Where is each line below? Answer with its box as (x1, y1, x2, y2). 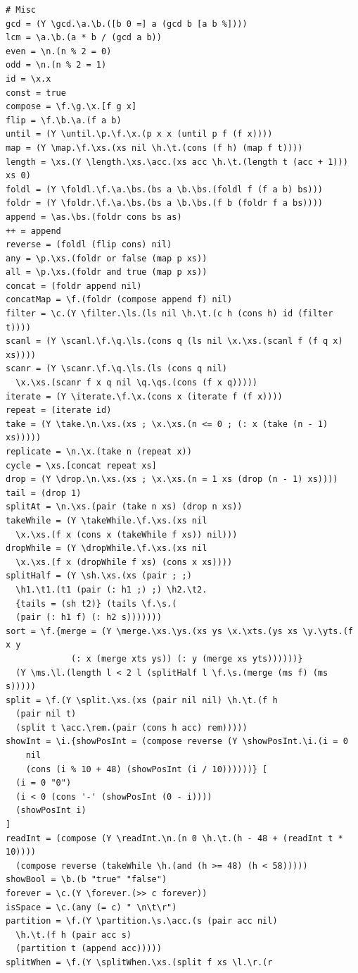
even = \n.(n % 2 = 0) (6, 46, 112, 56)
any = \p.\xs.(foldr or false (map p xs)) (6, 253, 207, 264)
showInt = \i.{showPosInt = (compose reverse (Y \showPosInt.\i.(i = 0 (6, 736, 348, 747)
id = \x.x (6, 73, 51, 84)
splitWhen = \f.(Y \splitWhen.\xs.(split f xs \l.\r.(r (6, 957, 273, 967)
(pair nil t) (15, 709, 77, 719)
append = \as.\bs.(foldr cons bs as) (6, 211, 182, 222)
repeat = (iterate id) (6, 405, 112, 416)
